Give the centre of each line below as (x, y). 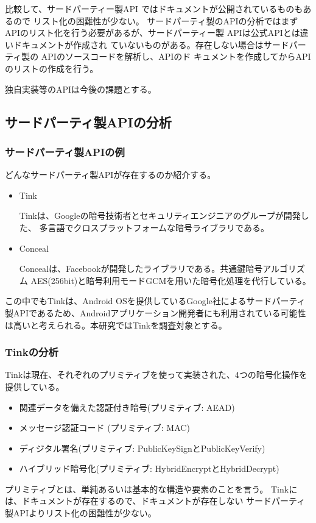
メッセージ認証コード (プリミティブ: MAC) (104, 428)
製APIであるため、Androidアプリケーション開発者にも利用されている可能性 (156, 312)
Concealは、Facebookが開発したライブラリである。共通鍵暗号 (141, 269)
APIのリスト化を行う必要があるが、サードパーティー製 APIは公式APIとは (153, 33)
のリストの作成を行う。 (52, 68)
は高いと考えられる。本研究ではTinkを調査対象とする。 (116, 325)
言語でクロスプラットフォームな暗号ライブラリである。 (158, 227)
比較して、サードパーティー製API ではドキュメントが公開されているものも (154, 9)
